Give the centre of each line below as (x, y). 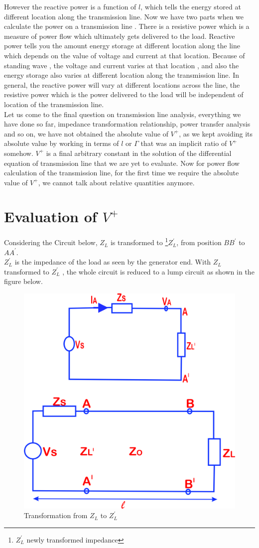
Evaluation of (51, 216)
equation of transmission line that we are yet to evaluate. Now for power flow (122, 163)
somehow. (19, 153)
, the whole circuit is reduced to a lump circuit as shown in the (158, 271)
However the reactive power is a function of (70, 6)
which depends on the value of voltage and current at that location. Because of (125, 55)
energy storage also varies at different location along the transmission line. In (122, 75)
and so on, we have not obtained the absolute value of (86, 133)
